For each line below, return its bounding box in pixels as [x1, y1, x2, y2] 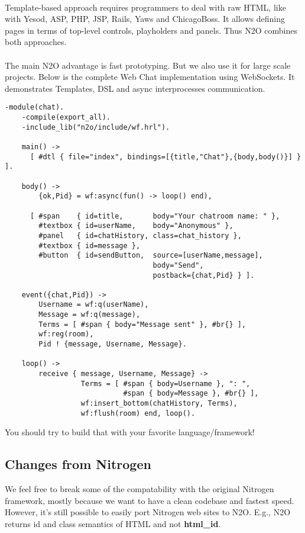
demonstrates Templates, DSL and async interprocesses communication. [5, 82, 265, 94]
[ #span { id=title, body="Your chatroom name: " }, [30, 211, 280, 220]
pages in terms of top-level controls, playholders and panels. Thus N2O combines [5, 24, 297, 36]
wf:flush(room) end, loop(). [80, 409, 196, 418]
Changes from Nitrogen [5, 455, 151, 473]
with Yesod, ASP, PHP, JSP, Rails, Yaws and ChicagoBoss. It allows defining [5, 12, 285, 25]
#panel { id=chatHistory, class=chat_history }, [38, 231, 242, 240]
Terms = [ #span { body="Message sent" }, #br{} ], [38, 320, 246, 329]
